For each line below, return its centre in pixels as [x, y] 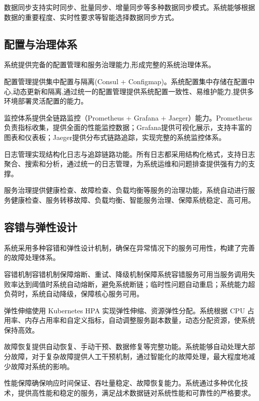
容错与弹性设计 [41, 226]
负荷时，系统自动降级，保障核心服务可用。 [74, 294]
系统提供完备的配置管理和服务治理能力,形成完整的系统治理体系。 [110, 65]
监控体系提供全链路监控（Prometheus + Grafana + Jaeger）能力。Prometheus [128, 117]
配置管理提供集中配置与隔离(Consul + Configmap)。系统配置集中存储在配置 [126, 81]
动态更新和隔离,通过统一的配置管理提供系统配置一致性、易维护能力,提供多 [133, 91]
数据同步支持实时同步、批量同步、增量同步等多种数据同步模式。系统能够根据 [129, 7]
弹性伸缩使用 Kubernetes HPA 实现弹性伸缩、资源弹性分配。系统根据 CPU [125, 310]
